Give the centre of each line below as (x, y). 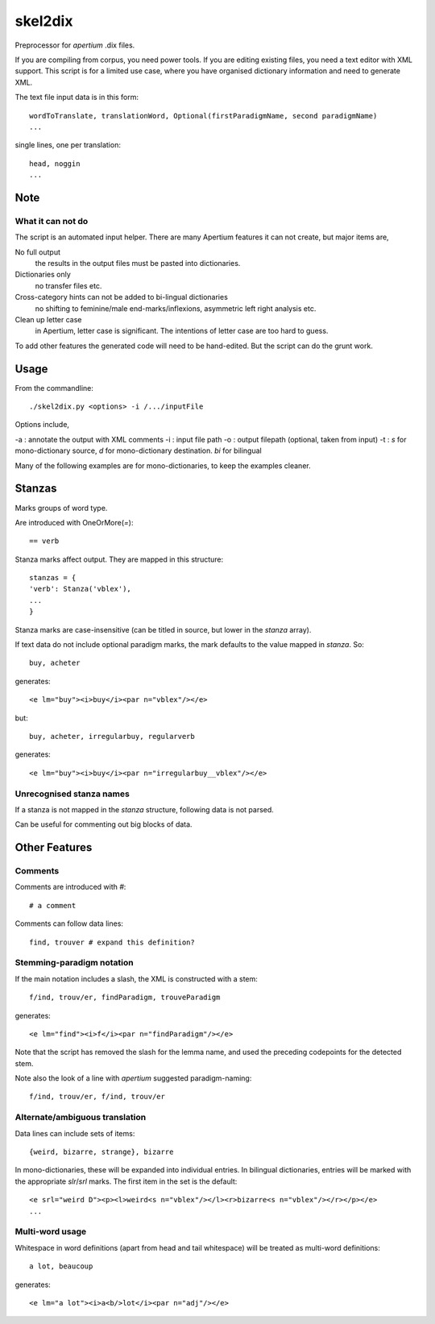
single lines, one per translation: (68, 145)
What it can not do (52, 221)
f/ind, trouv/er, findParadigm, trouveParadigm (125, 998)
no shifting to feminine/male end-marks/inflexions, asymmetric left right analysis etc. (176, 308)
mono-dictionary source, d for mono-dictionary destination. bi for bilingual (138, 450)
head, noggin (55, 164)
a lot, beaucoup (61, 1266)
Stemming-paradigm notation (74, 963)
